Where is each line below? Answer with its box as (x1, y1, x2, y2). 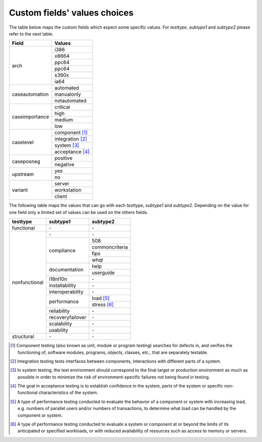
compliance (49, 247, 76, 254)
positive (54, 155, 73, 161)
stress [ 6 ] (91, 301, 114, 308)
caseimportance (12, 113, 49, 120)
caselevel (12, 139, 34, 145)
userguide (91, 269, 115, 276)
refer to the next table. (9, 31, 54, 36)
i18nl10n (49, 276, 67, 283)
